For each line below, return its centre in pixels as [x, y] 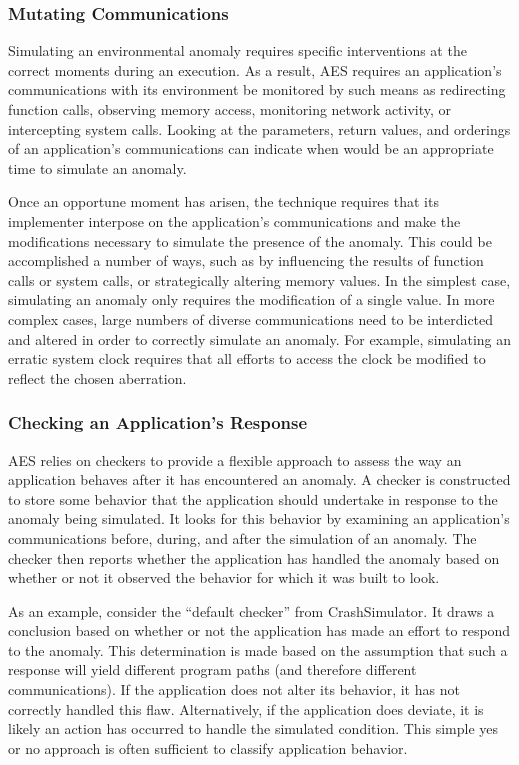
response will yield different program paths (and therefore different [212, 669]
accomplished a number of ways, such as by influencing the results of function [246, 260]
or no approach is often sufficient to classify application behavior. [208, 747]
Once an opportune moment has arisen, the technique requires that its [223, 201]
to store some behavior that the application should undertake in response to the [253, 498]
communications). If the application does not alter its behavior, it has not [234, 689]
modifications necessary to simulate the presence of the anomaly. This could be [250, 240]
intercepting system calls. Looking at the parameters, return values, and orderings [259, 128]
